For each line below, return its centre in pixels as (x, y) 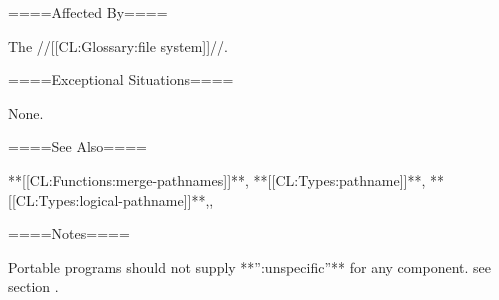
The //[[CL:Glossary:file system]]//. (118, 45)
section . (33, 286)
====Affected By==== (88, 12)
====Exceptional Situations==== (121, 79)
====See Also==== (77, 146)
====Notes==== (69, 233)
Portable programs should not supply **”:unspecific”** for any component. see (249, 266)
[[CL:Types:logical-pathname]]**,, (111, 199)
